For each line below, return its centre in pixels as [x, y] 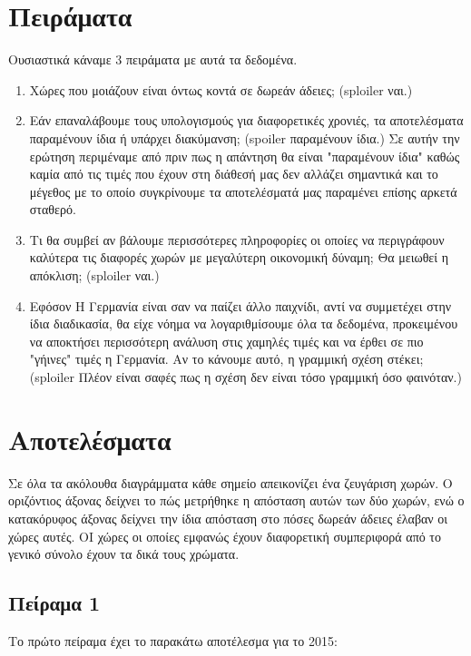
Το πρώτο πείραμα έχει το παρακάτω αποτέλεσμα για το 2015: [173, 640]
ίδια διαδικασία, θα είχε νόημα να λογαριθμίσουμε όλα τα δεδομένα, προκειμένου [244, 323]
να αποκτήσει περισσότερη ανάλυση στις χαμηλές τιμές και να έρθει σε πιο [226, 341]
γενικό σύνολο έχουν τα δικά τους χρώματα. [124, 554]
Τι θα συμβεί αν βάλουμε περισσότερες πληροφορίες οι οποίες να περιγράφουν [237, 239]
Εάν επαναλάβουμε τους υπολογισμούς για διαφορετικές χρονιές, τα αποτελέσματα [246, 120]
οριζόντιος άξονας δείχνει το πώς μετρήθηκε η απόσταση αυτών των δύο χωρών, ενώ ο [236, 500]
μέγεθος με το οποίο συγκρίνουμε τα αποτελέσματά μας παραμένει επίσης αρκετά [243, 191]
